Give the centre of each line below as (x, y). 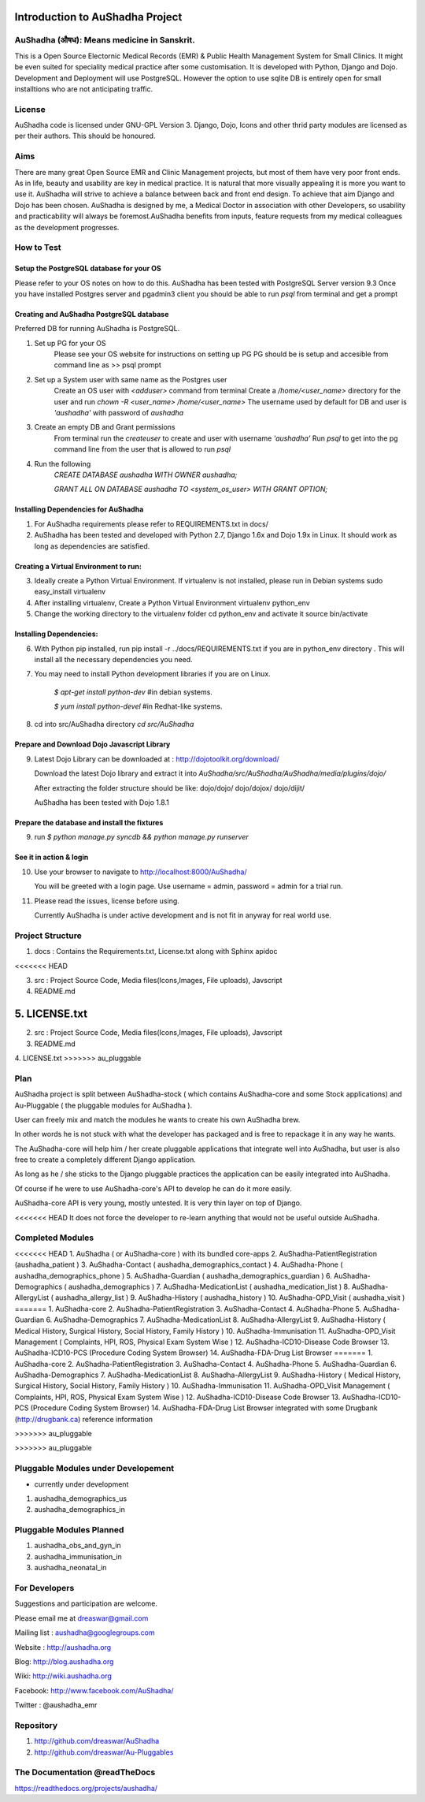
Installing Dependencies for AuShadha (79, 509)
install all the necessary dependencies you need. (113, 659)
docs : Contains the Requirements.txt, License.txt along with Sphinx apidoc (156, 951)
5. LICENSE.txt (51, 1014)
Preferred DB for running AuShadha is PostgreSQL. (97, 329)
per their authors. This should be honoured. (85, 136)
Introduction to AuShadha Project (98, 17)
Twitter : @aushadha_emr (56, 1705)
